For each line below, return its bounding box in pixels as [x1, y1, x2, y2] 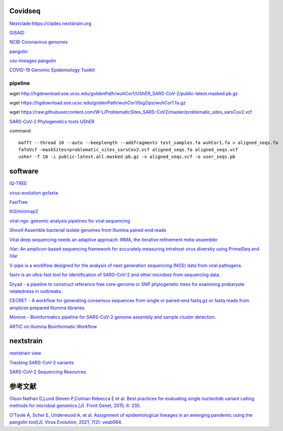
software [9, 167, 39, 176]
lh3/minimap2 [9, 208, 38, 214]
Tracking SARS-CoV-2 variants [9, 359, 74, 365]
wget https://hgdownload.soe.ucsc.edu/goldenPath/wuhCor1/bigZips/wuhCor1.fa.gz [9, 100, 186, 105]
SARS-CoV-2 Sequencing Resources [9, 369, 86, 375]
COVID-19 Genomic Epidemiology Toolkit [9, 67, 95, 73]
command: [9, 128, 32, 134]
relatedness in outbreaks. [9, 288, 63, 294]
